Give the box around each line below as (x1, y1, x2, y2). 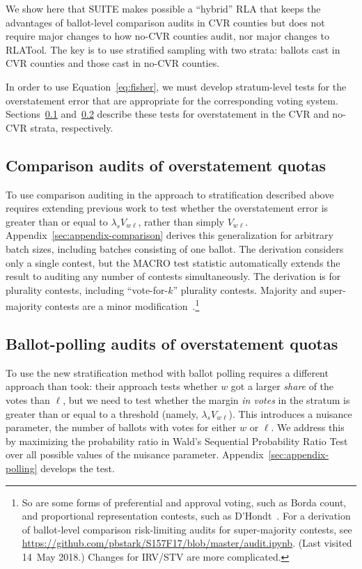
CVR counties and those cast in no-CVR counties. (6, 56, 220, 70)
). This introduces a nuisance (228, 406, 352, 421)
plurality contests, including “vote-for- (6, 282, 168, 297)
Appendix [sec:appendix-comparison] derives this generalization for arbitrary (6, 228, 333, 242)
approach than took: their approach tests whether (6, 379, 218, 393)
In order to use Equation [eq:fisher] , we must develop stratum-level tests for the (6, 79, 347, 93)
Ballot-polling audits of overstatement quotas (6, 332, 338, 354)
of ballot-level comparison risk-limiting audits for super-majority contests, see (22, 522, 352, 536)
